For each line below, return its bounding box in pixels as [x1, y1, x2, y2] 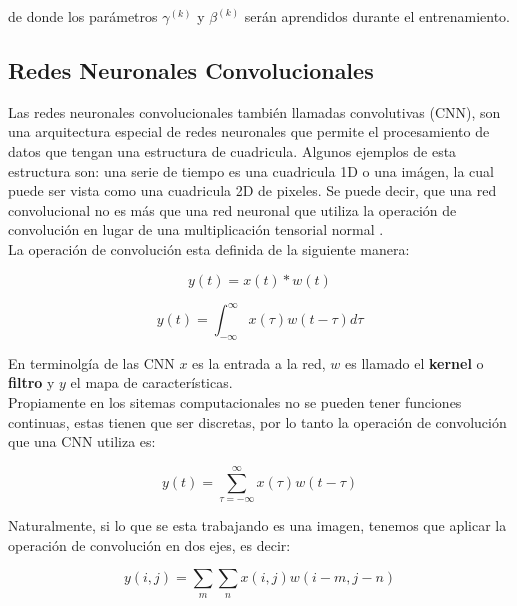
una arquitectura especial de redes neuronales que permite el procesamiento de [8, 121, 490, 142]
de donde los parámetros [8, 6, 158, 26]
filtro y [8, 372, 55, 393]
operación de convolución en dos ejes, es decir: [8, 534, 291, 555]
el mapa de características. [70, 372, 233, 393]
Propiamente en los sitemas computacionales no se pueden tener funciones [8, 392, 462, 413]
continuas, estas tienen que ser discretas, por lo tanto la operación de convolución [8, 411, 507, 432]
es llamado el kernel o [344, 352, 484, 373]
